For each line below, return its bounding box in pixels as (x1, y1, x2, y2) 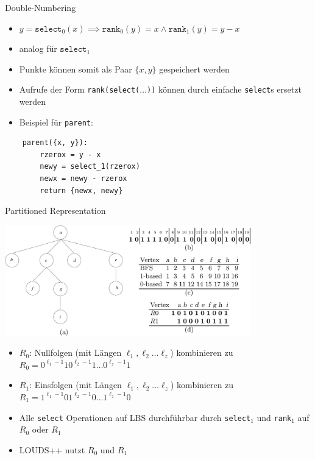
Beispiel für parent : (19, 115, 93, 128)
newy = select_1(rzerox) (40, 162, 140, 171)
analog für (19, 42, 57, 55)
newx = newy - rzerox (40, 174, 127, 183)
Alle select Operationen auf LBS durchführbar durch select (19, 411, 251, 423)
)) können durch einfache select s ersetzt (146, 83, 302, 96)
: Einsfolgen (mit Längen (29, 378, 122, 391)
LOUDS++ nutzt (19, 443, 85, 456)
